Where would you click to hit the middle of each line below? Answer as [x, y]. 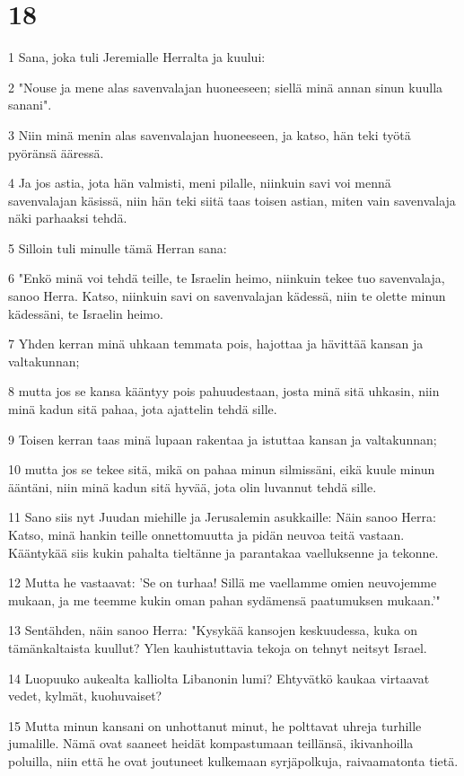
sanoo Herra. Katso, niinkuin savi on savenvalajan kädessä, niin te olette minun [227, 296]
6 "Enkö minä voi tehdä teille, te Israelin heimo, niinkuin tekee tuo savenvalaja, [227, 278]
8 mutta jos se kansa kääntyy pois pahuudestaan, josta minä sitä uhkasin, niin [224, 391]
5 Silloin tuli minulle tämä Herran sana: [118, 247]
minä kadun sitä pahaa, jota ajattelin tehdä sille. [143, 409]
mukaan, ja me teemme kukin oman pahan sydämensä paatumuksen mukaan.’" [224, 600]
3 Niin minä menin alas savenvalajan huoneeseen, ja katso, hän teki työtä [210, 134]
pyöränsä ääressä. [56, 152]
